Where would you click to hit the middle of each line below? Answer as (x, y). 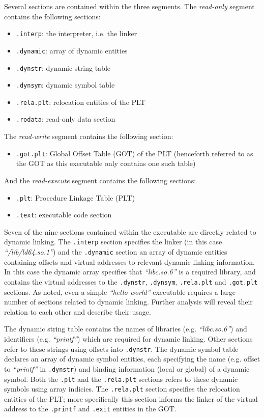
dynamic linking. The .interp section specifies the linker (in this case (113, 242)
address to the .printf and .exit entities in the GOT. (90, 409)
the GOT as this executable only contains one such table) (106, 163)
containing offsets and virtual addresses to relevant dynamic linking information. (129, 261)
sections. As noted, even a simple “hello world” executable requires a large (120, 291)
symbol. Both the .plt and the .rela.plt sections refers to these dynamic (121, 379)
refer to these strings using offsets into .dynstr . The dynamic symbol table (121, 349)
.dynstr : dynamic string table (63, 67)
